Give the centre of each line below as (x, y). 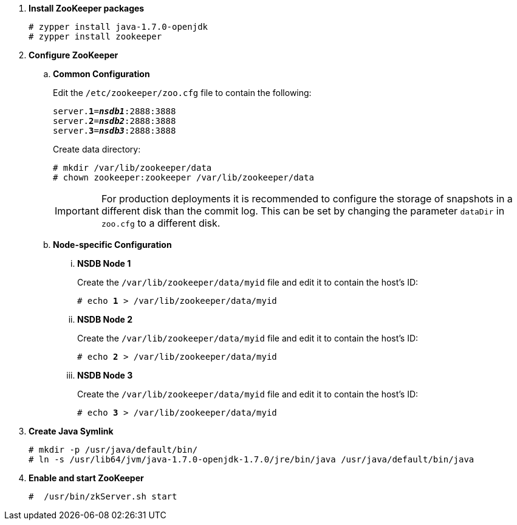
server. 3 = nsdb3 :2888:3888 (115, 131)
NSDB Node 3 (105, 375)
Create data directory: (97, 149)
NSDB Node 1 (104, 263)
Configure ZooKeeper (74, 55)
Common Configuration (101, 74)
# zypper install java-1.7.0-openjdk (118, 27)
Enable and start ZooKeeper (86, 478)
